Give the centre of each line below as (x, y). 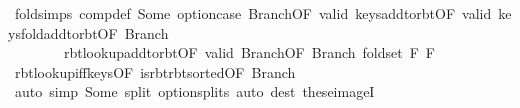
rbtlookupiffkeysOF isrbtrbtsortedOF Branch (155, 71)
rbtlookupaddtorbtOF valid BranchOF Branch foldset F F (249, 52)
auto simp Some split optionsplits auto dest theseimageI (194, 91)
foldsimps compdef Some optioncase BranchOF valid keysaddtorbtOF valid (253, 13)
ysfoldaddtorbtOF (63, 32)
